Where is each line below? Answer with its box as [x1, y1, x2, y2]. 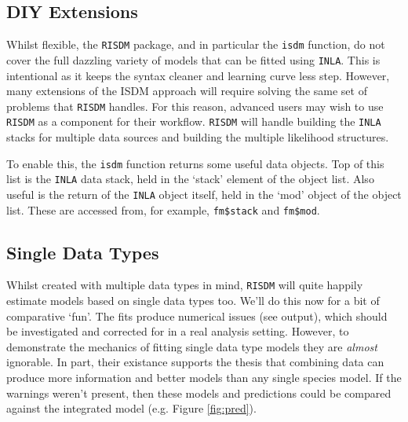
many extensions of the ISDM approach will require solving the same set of [6, 83, 367, 99]
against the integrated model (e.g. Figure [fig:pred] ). [6, 400, 257, 416]
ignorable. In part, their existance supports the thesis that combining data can [6, 354, 384, 370]
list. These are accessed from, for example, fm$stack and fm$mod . [6, 201, 320, 218]
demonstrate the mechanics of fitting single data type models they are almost [6, 338, 377, 354]
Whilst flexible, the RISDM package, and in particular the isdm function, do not [6, 36, 385, 53]
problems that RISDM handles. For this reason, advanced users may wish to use [6, 97, 384, 114]
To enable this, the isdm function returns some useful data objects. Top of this [6, 155, 384, 171]
